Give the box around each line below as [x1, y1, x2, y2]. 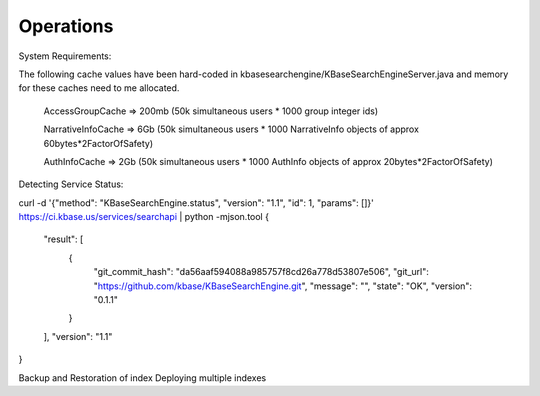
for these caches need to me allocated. [18, 82, 180, 94]
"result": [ [43, 233, 84, 245]
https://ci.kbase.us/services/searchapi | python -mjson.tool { [18, 211, 270, 223]
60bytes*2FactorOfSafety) [43, 137, 154, 149]
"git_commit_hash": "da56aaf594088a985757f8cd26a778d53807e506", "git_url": [93, 266, 429, 278]
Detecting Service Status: [18, 178, 124, 190]
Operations [18, 15, 114, 37]
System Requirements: [18, 50, 112, 62]
